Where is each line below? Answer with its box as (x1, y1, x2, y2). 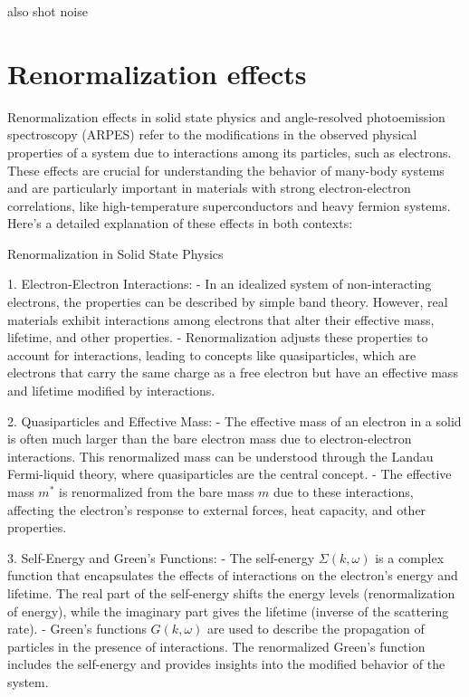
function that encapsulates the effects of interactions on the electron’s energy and (7, 566, 458, 585)
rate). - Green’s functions (7, 619, 147, 638)
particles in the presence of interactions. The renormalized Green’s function (7, 636, 426, 655)
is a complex (375, 548, 445, 567)
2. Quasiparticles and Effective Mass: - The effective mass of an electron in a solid (7, 411, 462, 430)
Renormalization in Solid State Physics (7, 243, 224, 263)
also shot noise (7, 2, 88, 20)
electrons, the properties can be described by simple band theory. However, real (7, 292, 448, 311)
